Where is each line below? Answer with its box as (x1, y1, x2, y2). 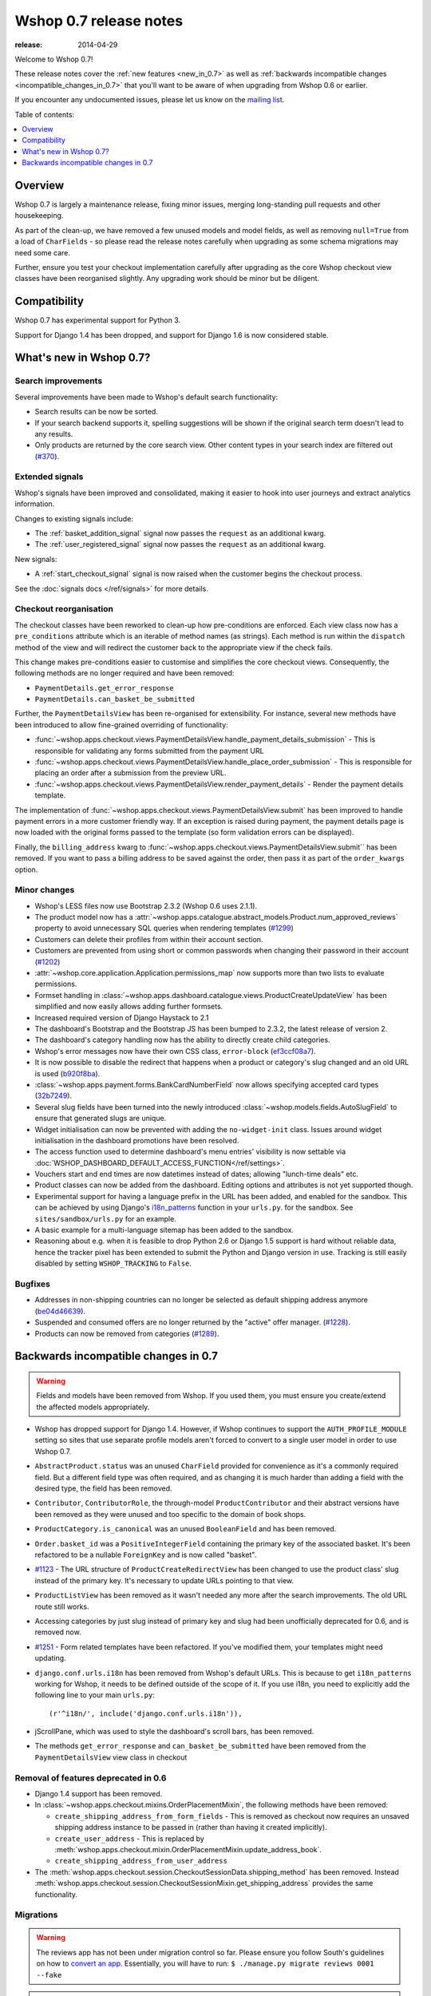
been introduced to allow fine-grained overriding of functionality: (14, 719, 228, 730)
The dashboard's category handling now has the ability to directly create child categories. (34, 1035, 330, 1045)
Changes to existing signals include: (14, 513, 133, 523)
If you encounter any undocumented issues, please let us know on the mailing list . (14, 95, 285, 105)
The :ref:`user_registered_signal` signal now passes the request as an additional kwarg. (34, 540, 326, 549)
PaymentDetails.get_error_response (34, 683, 175, 692)
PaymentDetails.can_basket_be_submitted (34, 695, 196, 704)
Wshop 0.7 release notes (14, 12, 184, 30)
